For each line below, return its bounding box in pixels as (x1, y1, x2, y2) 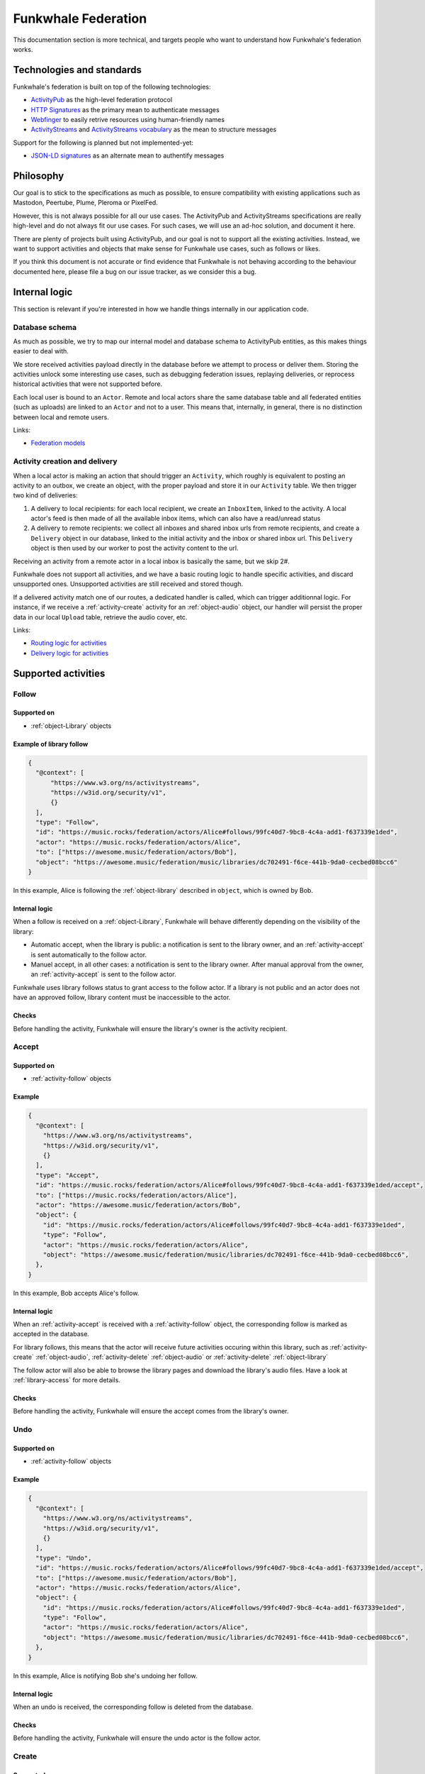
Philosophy (13, 170, 64, 182)
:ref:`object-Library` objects (30, 721, 112, 730)
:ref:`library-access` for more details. (13, 1376, 120, 1384)
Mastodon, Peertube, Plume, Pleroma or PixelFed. (13, 199, 159, 207)
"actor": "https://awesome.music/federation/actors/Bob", (35, 1201, 242, 1209)
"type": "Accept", (35, 1171, 99, 1179)
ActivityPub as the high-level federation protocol (30, 96, 173, 104)
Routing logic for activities (30, 639, 107, 647)
